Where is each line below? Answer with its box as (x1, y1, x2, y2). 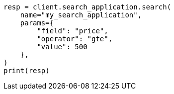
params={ (20, 19, 54, 27)
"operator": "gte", (37, 35, 113, 43)
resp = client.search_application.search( (3, 3, 172, 11)
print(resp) (3, 67, 50, 75)
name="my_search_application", (20, 11, 142, 19)
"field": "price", (37, 27, 108, 35)
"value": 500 (37, 43, 87, 51)
